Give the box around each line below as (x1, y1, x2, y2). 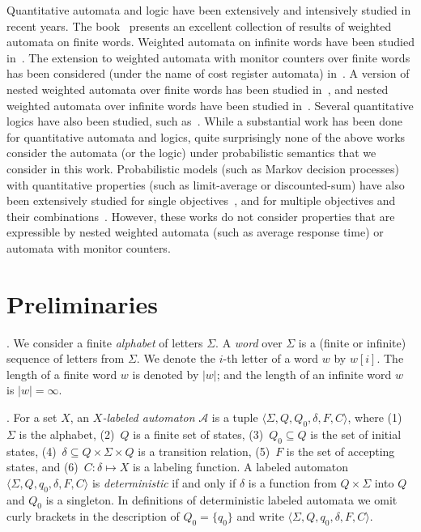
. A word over (215, 334, 283, 351)
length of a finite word (6, 365, 117, 382)
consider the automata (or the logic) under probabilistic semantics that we (6, 144, 376, 161)
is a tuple (211, 409, 258, 425)
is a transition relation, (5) (138, 442, 270, 459)
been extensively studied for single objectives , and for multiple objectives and (6, 192, 396, 209)
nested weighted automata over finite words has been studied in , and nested (6, 80, 389, 97)
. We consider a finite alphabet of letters (6, 334, 203, 351)
